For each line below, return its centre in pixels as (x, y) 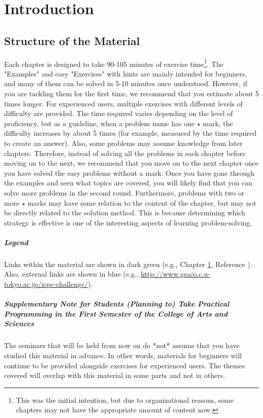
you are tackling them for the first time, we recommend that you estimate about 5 (131, 93)
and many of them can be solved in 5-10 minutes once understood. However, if (126, 83)
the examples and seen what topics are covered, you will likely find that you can (128, 183)
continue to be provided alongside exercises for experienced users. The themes (125, 365)
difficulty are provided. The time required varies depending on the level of (119, 113)
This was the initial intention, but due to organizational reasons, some (125, 400)
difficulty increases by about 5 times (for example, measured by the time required (130, 133)
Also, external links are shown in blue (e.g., (71, 274)
